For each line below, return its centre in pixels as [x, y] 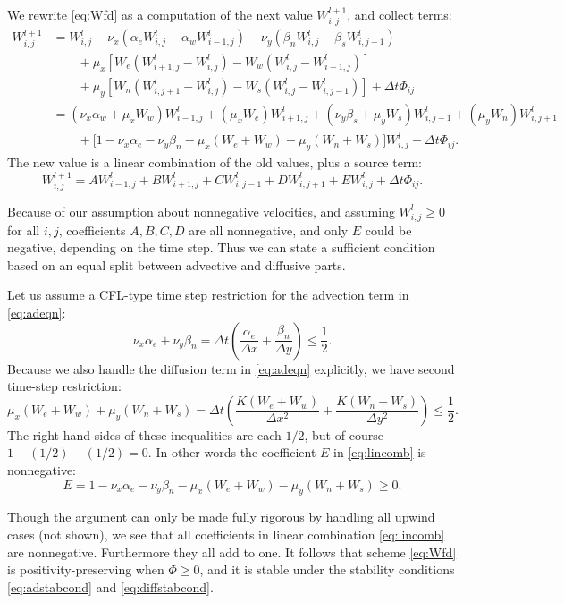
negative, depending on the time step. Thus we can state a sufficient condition [221, 247]
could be [388, 229]
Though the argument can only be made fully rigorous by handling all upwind [221, 517]
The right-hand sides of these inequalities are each [144, 434]
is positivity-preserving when [86, 569]
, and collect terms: [400, 14]
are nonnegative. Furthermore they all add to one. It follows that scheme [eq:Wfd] [232, 552]
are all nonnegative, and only [269, 229]
